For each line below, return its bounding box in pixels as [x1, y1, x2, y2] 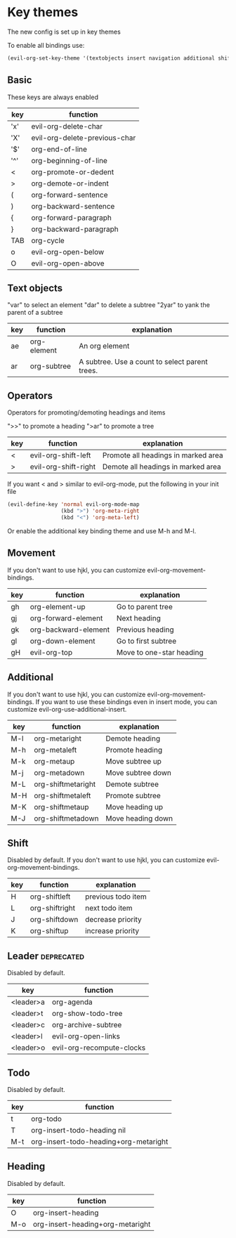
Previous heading [116, 625, 174, 634]
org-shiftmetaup [34, 802, 89, 812]
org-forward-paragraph [31, 212, 112, 222]
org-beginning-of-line [31, 155, 107, 165]
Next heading [116, 613, 162, 623]
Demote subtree [105, 779, 159, 789]
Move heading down [105, 813, 173, 823]
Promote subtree [105, 790, 162, 800]
